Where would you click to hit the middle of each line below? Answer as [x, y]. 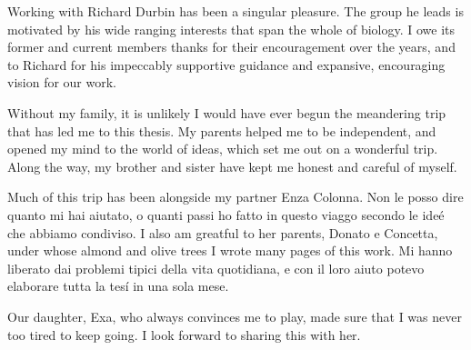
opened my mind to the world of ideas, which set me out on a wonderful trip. [223, 149]
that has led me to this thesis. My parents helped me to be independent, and [222, 130]
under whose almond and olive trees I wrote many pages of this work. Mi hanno [230, 250]
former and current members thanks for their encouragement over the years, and [231, 47]
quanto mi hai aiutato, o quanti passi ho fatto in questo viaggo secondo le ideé [226, 214]
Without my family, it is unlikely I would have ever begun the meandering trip [227, 112]
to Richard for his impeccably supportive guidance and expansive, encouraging [226, 64]
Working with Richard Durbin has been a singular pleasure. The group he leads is [235, 11]
